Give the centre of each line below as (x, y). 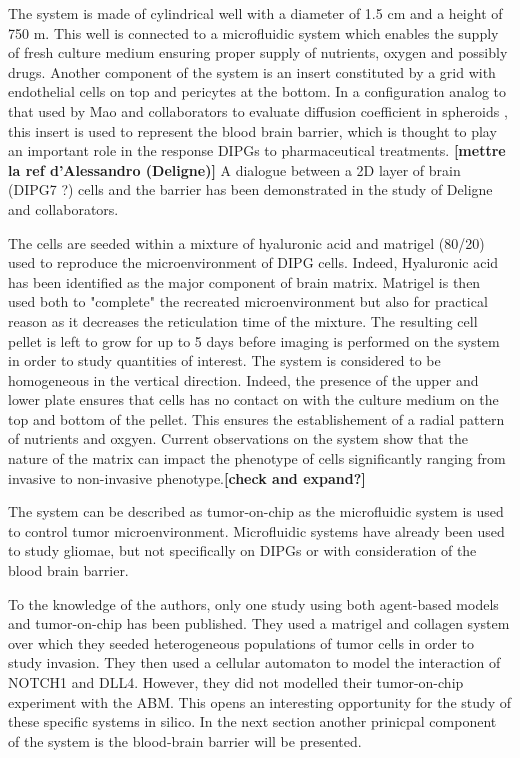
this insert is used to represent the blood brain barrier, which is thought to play (252, 130)
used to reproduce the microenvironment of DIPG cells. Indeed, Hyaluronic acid (253, 262)
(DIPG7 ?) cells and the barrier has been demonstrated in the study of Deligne (250, 189)
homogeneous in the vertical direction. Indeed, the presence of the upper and (243, 379)
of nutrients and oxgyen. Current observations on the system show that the (238, 438)
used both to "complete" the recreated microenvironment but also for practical (248, 301)
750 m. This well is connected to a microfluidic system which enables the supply (253, 32)
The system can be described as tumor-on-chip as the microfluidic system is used (256, 511)
